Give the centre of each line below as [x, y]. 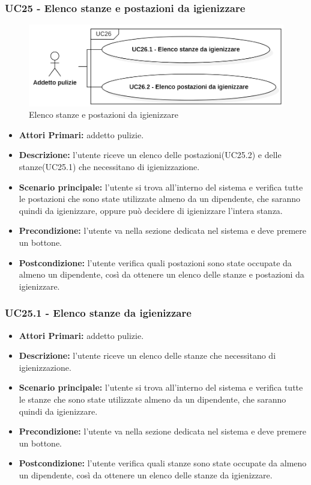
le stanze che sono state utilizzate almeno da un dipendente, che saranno [152, 399]
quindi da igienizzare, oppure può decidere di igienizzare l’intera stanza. [151, 210]
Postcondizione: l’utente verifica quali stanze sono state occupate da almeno [163, 463]
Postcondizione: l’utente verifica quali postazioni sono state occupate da [155, 262]
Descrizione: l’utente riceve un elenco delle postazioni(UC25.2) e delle [150, 155]
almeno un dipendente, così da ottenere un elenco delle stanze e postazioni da [162, 274]
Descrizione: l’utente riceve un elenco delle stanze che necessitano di [147, 355]
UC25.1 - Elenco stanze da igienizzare [98, 313]
